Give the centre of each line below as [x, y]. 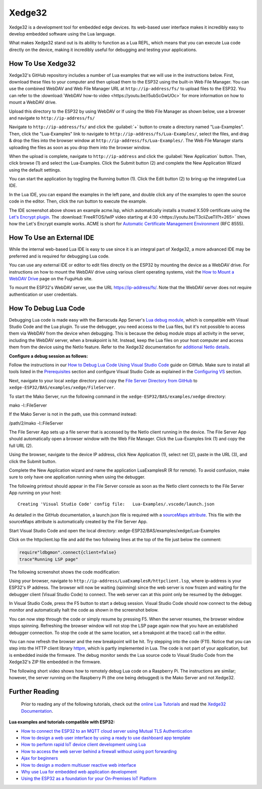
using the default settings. [35, 170]
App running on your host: [35, 493]
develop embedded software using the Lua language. [62, 34]
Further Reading [34, 692]
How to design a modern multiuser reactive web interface [79, 765]
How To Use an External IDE [51, 238]
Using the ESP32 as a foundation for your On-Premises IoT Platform [89, 779]
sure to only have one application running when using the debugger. [77, 477]
